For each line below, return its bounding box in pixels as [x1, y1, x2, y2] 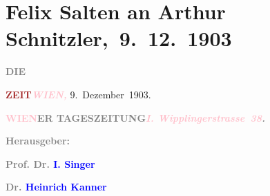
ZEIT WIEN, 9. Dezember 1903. [6, 87, 151, 101]
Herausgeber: [6, 133, 70, 148]
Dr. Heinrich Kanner [6, 179, 107, 194]
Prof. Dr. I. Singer [6, 156, 95, 171]
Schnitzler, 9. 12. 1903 [6, 24, 232, 52]
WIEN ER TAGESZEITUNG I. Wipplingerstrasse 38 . [6, 110, 266, 124]
